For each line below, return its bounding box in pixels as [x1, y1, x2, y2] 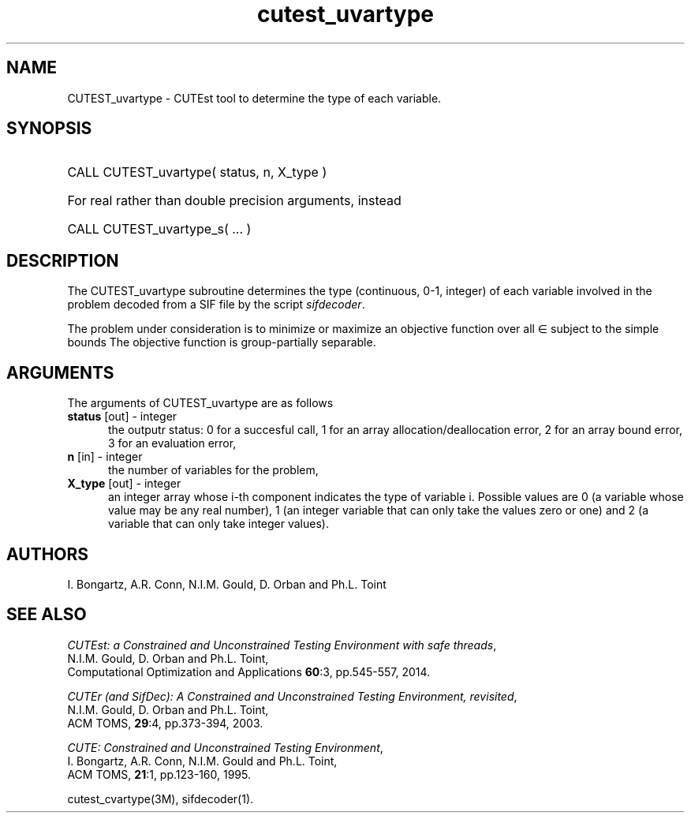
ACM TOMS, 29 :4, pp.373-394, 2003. [67, 716, 263, 730]
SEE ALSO [6, 604, 87, 625]
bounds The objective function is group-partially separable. [67, 335, 376, 350]
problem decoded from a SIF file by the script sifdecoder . [67, 297, 365, 312]
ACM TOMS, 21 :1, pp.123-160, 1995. [67, 767, 252, 781]
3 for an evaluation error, [108, 436, 237, 451]
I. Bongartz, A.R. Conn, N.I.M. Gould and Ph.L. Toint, [67, 754, 338, 768]
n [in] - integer [67, 450, 143, 464]
